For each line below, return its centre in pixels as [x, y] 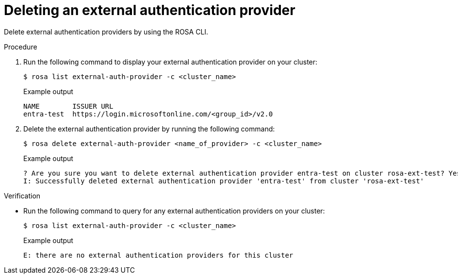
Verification [22, 196]
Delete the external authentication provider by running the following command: [149, 129]
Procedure [21, 47]
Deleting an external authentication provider [150, 10]
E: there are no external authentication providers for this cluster [158, 255]
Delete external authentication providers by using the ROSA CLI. [106, 32]
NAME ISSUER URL [68, 106]
